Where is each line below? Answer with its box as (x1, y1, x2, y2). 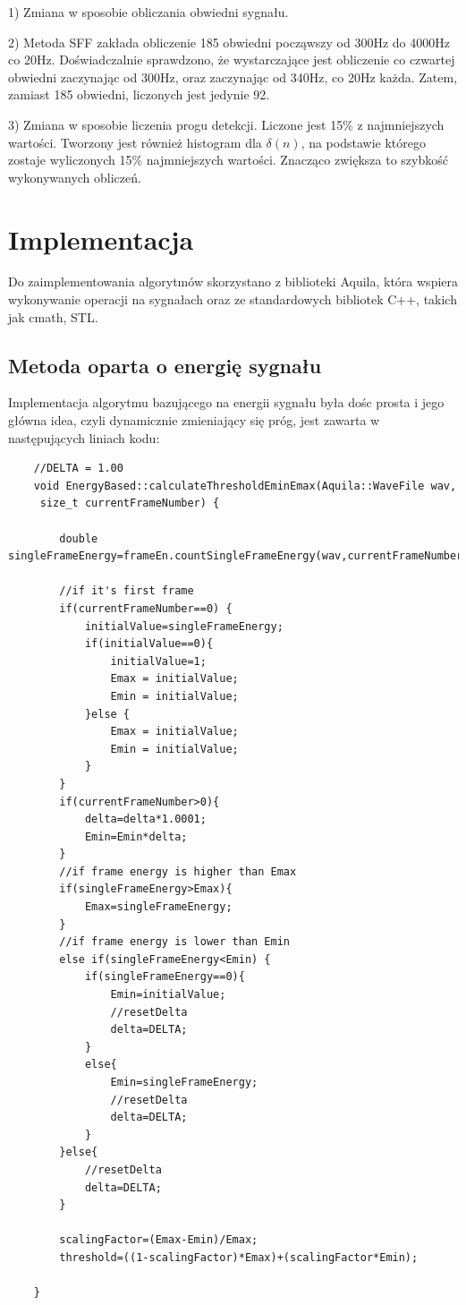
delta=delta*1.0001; (84, 813, 207, 826)
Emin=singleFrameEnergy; (110, 1076, 258, 1089)
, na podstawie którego (301, 132, 426, 151)
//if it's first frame (59, 584, 194, 598)
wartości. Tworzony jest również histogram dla (8, 132, 262, 151)
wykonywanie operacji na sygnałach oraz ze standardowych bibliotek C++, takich (8, 290, 457, 309)
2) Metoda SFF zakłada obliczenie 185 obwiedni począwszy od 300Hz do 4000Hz (8, 32, 450, 51)
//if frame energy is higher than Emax (59, 865, 297, 878)
